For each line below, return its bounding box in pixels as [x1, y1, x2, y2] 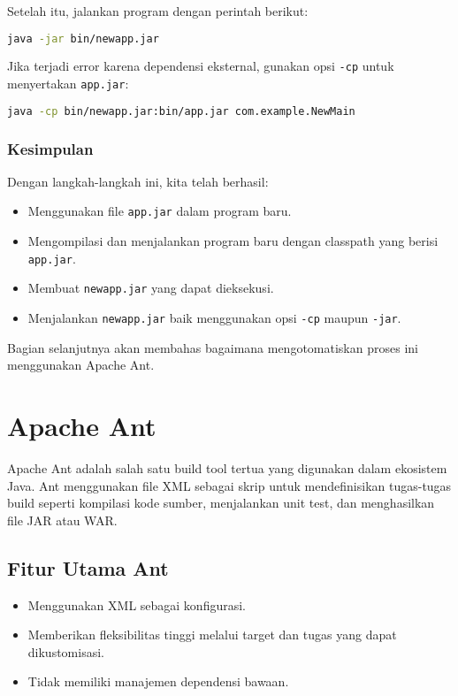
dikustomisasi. [27, 642, 104, 661]
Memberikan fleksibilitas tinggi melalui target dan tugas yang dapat [27, 625, 397, 644]
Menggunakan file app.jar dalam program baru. [27, 202, 292, 220]
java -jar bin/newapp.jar [7, 32, 159, 45]
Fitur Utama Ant [7, 554, 169, 581]
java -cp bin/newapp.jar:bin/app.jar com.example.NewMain [7, 104, 355, 118]
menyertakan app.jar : [7, 74, 129, 93]
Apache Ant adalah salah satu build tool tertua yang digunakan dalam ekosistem [7, 459, 447, 477]
